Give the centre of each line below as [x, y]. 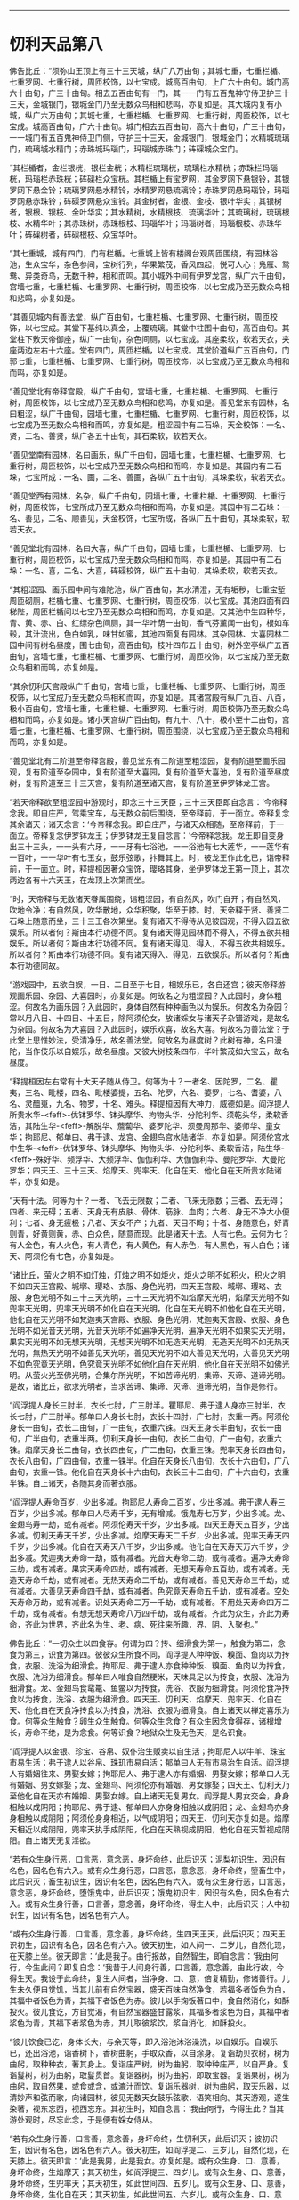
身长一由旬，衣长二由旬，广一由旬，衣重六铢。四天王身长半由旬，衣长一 [141, 1427]
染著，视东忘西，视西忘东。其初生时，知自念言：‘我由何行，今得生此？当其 [147, 2108]
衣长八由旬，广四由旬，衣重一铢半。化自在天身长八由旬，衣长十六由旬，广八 [149, 1460]
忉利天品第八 [57, 45]
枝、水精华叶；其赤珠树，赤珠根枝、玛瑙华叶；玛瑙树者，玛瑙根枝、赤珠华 [145, 223]
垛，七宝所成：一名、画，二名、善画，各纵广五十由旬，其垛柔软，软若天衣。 [149, 476]
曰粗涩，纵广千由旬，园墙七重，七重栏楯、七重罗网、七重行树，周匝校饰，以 [149, 413]
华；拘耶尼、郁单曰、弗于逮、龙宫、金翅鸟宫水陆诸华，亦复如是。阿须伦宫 [145, 1137]
